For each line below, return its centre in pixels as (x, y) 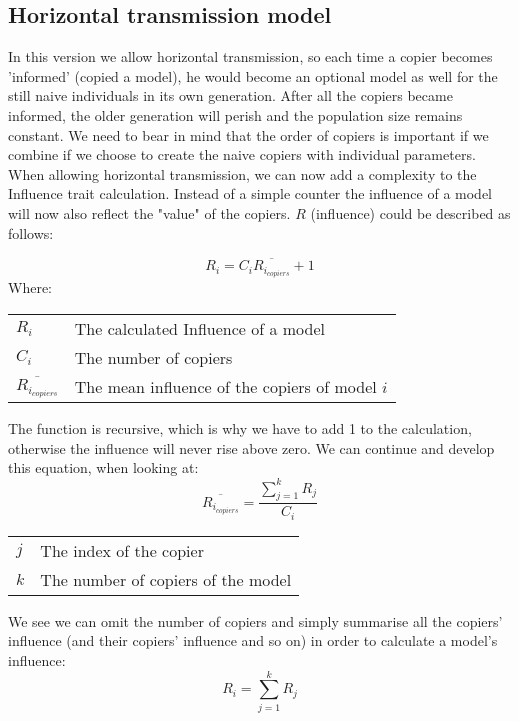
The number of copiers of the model (166, 579)
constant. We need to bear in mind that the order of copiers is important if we (248, 134)
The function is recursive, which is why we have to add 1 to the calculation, (240, 428)
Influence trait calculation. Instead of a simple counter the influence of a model (250, 193)
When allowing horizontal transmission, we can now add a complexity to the (242, 173)
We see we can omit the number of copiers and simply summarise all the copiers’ (255, 620)
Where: (30, 287)
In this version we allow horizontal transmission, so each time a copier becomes (250, 56)
